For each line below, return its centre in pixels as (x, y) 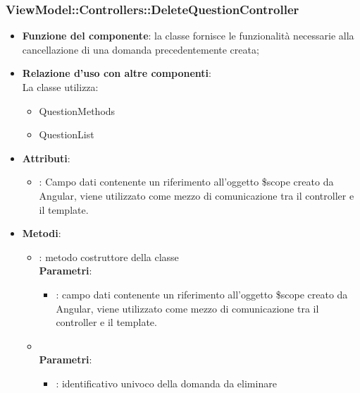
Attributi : (46, 158)
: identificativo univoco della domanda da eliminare (166, 383)
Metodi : (42, 233)
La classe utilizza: (60, 87)
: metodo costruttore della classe (109, 256)
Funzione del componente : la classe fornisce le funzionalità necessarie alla (188, 36)
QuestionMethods (77, 110)
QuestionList (67, 134)
